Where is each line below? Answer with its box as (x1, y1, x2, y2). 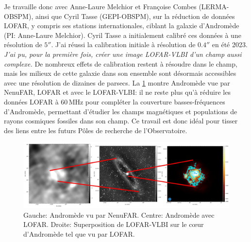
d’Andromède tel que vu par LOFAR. (23, 228, 135, 239)
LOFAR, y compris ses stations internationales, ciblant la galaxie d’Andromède (4, 20, 239, 31)
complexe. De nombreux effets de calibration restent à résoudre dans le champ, (4, 58, 237, 69)
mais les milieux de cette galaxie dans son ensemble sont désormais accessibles (4, 68, 236, 78)
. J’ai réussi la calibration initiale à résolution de (51, 39, 196, 50)
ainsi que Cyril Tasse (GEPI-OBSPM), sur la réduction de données (35, 11, 235, 21)
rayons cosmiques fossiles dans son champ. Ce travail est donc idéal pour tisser (4, 116, 238, 126)
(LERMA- (199, 1, 229, 11)
